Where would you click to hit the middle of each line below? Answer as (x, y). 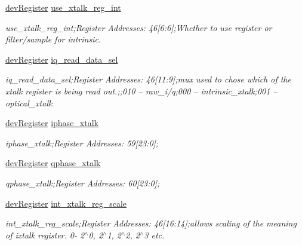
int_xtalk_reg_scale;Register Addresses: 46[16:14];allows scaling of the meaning (151, 223)
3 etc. (154, 235)
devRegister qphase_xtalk (53, 163)
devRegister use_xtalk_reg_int (63, 7)
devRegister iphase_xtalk (52, 123)
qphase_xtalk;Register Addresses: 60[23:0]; (83, 183)
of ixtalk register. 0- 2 (45, 235)
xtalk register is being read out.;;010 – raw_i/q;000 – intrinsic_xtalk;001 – (141, 91)
